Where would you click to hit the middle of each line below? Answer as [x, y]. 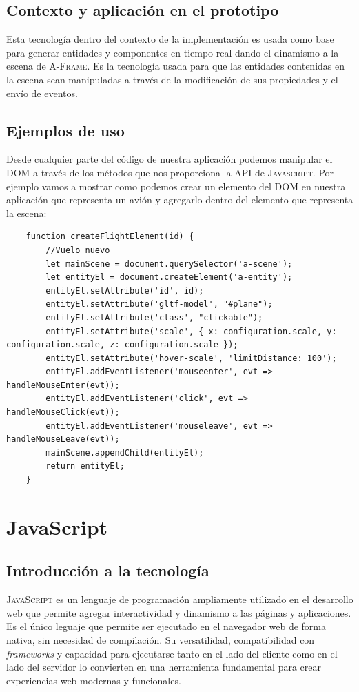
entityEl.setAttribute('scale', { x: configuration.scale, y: [191, 331]
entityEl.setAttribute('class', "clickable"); [154, 317]
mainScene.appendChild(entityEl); [125, 452]
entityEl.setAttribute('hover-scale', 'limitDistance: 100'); [191, 358]
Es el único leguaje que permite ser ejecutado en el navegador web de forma [166, 626]
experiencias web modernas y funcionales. [94, 680]
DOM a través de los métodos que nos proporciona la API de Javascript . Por [170, 172]
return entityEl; [85, 466]
